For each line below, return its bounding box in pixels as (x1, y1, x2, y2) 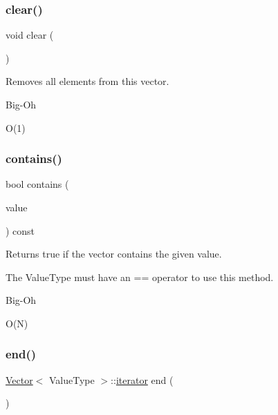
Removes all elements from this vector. (6, 74, 169, 88)
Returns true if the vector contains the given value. (6, 247, 222, 261)
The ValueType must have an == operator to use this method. (6, 269, 274, 284)
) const (6, 223, 35, 238)
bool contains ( (6, 177, 69, 191)
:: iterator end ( (111, 372, 174, 387)
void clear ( (6, 28, 54, 42)
